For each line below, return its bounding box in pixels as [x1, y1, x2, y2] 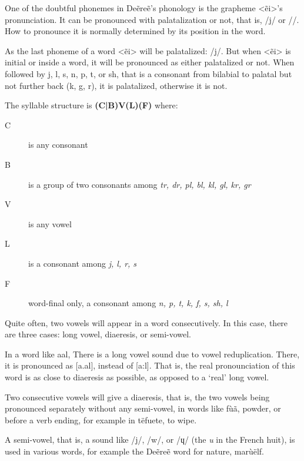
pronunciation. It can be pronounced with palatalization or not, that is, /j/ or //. [5, 13, 299, 25]
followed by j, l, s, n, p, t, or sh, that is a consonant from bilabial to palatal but [5, 67, 292, 79]
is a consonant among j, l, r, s [28, 257, 137, 269]
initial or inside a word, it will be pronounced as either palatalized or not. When [5, 56, 295, 68]
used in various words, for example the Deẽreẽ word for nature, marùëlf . [5, 445, 264, 457]
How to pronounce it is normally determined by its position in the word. [5, 25, 266, 37]
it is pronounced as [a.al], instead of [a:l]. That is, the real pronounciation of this [5, 359, 295, 372]
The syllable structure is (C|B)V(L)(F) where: [5, 99, 178, 111]
